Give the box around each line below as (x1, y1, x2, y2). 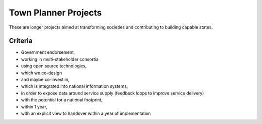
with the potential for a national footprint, (21, 97, 103, 103)
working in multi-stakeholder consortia (21, 56, 99, 62)
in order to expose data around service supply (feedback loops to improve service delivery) (21, 90, 204, 96)
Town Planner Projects (9, 7, 102, 18)
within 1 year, (21, 104, 48, 109)
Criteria (9, 37, 33, 45)
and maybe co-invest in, (21, 77, 70, 82)
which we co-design (21, 70, 62, 76)
